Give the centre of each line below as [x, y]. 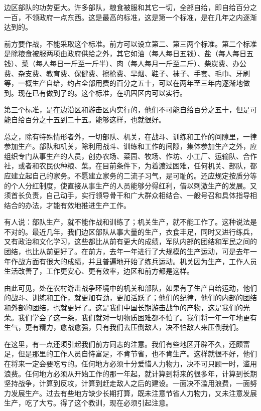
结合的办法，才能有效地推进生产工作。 [67, 205]
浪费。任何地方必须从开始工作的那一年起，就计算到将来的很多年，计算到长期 [130, 373]
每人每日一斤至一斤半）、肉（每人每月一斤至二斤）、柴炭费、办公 [141, 63]
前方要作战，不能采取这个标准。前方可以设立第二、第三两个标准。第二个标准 [130, 43]
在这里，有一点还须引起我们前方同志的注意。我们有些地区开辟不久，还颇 [123, 344]
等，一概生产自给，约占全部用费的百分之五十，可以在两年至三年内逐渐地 [123, 83]
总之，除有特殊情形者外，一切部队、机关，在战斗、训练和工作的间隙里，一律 [130, 136]
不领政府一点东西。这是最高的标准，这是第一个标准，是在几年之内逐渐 [141, 17]
